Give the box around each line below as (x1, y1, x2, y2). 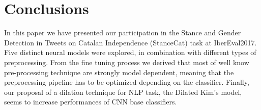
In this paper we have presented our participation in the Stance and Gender (4, 27, 241, 38)
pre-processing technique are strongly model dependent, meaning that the (4, 67, 234, 77)
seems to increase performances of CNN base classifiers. (4, 96, 177, 107)
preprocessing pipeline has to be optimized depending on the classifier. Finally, (4, 77, 249, 87)
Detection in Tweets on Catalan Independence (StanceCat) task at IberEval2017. (4, 37, 257, 47)
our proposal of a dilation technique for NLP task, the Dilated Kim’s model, (4, 86, 242, 97)
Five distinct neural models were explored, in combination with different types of (4, 47, 256, 58)
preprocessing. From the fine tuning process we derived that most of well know (4, 57, 249, 67)
